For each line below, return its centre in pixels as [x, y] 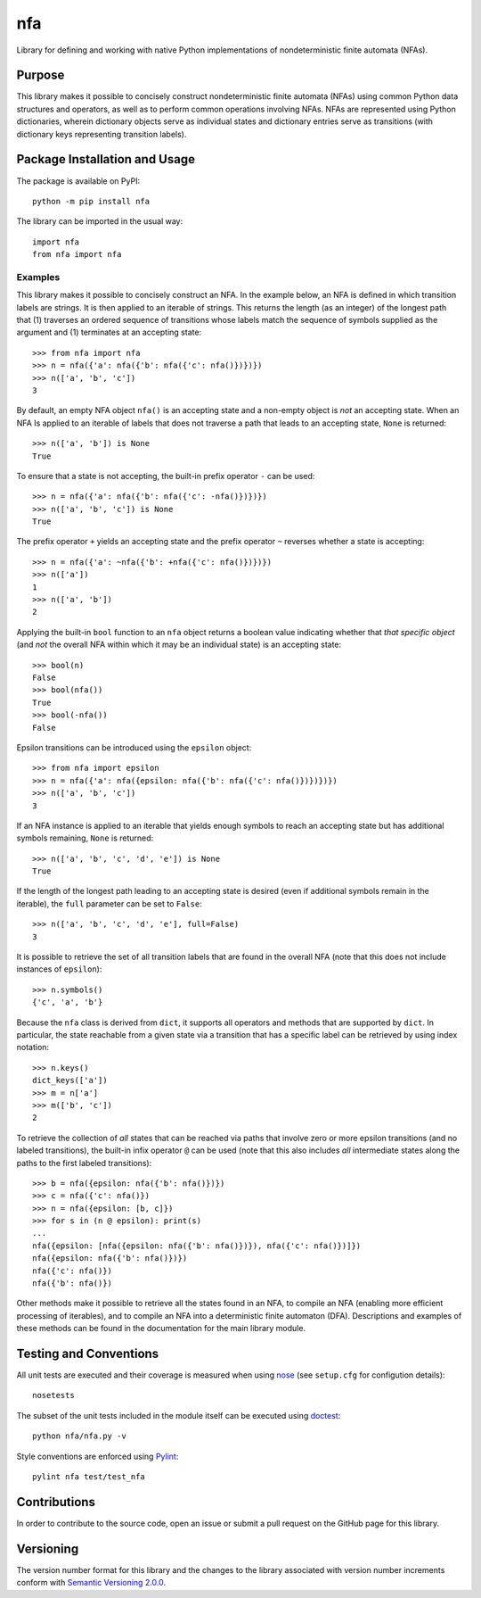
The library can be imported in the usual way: [100, 221]
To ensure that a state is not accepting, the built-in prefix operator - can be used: [166, 476]
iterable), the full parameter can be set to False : [109, 903]
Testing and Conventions [88, 1354]
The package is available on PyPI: [78, 181]
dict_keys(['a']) [70, 1081]
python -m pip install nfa [91, 201]
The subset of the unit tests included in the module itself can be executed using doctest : [179, 1415]
